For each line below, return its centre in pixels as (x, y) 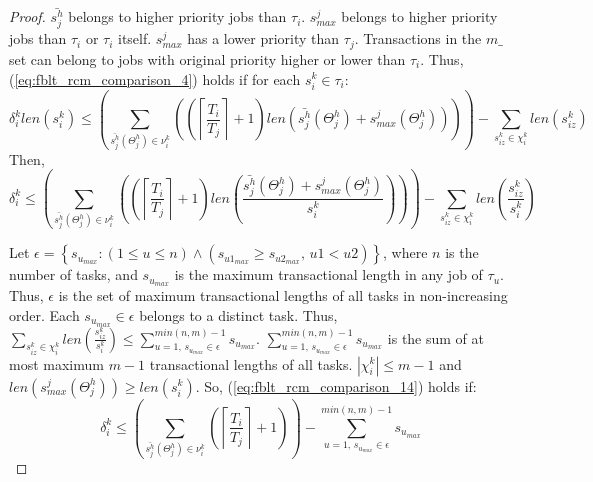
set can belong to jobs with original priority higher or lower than (207, 58)
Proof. (27, 16)
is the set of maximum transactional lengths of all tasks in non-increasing (283, 295)
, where (405, 252)
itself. (134, 38)
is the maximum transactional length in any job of (328, 274)
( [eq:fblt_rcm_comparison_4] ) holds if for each (155, 78)
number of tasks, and (73, 274)
